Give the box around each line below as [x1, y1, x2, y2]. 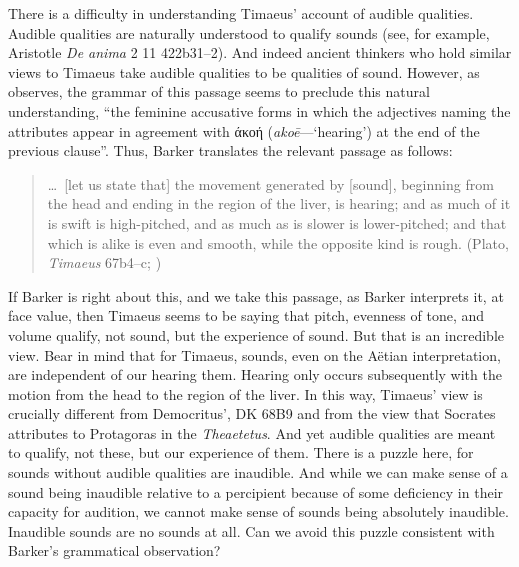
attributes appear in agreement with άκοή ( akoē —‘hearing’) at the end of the [8, 120, 480, 141]
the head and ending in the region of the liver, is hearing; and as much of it [47, 193, 511, 214]
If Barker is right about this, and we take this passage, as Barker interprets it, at [8, 285, 504, 306]
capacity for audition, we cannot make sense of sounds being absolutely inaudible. [8, 501, 509, 522]
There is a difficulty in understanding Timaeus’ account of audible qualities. [8, 3, 474, 23]
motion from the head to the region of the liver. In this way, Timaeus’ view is [8, 383, 483, 404]
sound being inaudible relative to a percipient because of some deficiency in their [8, 481, 504, 502]
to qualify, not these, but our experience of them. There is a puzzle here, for [8, 442, 474, 463]
